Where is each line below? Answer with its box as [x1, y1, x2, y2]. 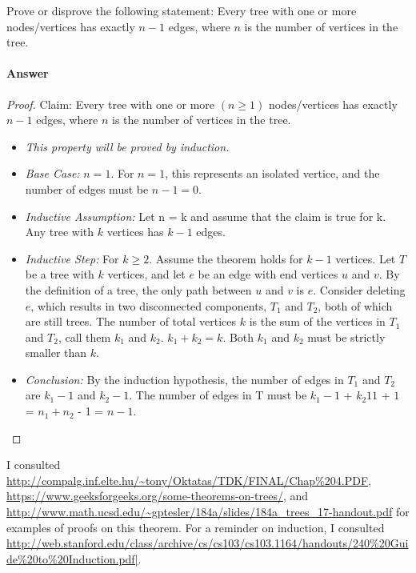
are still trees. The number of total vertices [25, 313, 237, 330]
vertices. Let [335, 250, 396, 266]
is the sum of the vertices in [249, 313, 386, 330]
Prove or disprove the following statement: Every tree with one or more [6, 2, 357, 18]
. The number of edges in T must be [129, 387, 307, 403]
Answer [6, 65, 49, 82]
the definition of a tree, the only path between [25, 281, 252, 298]
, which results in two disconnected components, [30, 297, 267, 314]
